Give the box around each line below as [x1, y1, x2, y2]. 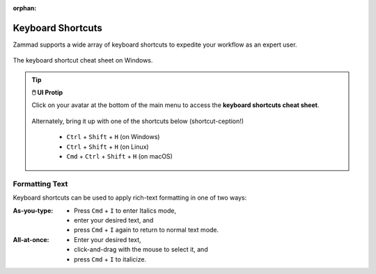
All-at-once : [13, 235, 49, 243]
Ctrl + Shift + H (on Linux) [66, 143, 149, 151]
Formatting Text [13, 179, 68, 188]
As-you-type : [13, 206, 54, 215]
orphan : [13, 4, 37, 12]
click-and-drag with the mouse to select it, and [74, 245, 208, 254]
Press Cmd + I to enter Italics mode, [74, 206, 177, 215]
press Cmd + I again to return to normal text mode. [74, 226, 219, 234]
